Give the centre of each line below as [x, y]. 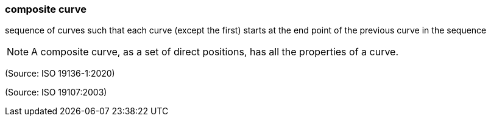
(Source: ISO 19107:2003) [56, 92]
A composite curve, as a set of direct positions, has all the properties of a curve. [215, 52]
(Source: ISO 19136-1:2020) [60, 74]
